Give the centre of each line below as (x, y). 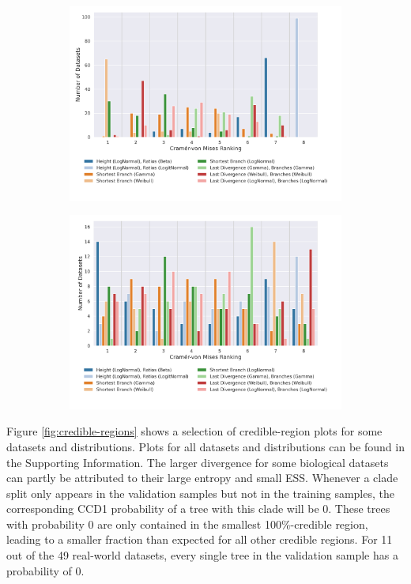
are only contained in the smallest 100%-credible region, (233, 524)
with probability (45, 524)
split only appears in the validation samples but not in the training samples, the (200, 493)
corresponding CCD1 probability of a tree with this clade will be (163, 509)
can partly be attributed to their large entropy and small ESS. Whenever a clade (202, 478)
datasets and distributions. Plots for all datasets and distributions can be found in (205, 446)
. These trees (359, 509)
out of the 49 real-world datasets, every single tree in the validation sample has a (202, 555)
